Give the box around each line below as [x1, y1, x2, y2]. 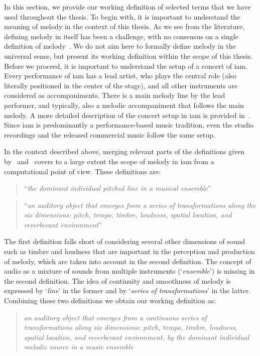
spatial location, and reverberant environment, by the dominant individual [24, 331, 249, 342]
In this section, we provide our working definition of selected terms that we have [4, 2, 251, 12]
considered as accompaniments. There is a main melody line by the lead [4, 90, 225, 100]
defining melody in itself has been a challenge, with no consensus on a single [4, 31, 238, 41]
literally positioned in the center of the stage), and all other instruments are [4, 80, 238, 90]
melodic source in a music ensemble [24, 341, 134, 352]
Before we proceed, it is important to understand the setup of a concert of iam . [4, 60, 248, 71]
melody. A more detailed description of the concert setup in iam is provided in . [4, 109, 250, 120]
